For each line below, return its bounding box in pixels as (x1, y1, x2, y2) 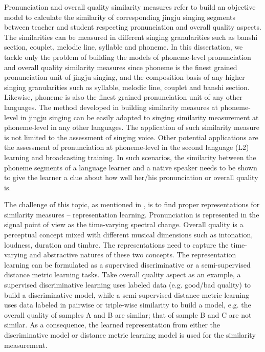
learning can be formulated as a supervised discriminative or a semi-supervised (4, 259, 251, 270)
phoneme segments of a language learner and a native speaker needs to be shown (4, 162, 257, 172)
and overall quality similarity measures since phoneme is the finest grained (4, 61, 237, 72)
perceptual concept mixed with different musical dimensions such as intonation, (4, 229, 253, 240)
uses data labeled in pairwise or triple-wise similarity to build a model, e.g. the (4, 299, 251, 310)
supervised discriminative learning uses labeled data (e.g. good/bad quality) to (4, 279, 251, 290)
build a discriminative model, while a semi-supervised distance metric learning (4, 289, 250, 300)
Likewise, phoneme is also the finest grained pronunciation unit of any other (4, 92, 242, 102)
